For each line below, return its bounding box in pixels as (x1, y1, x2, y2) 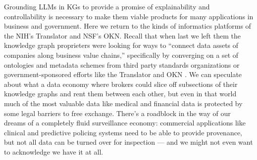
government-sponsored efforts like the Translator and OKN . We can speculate (4, 69, 242, 80)
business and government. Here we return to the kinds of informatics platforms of (4, 21, 251, 31)
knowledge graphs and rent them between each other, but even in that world (4, 88, 237, 99)
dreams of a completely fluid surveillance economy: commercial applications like (4, 118, 246, 128)
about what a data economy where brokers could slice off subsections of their (4, 79, 238, 89)
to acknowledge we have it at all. (4, 146, 103, 157)
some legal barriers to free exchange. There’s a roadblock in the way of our (4, 108, 231, 118)
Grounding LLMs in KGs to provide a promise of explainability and (4, 1, 210, 11)
